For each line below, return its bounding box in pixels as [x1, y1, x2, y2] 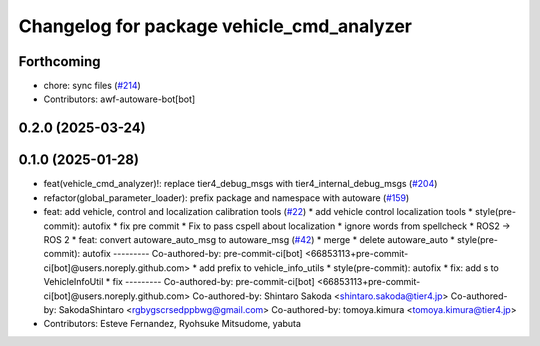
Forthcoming [18, 53, 101, 70]
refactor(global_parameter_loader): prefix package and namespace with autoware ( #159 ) [43, 191, 410, 204]
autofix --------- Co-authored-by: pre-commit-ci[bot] [81, 248, 304, 260]
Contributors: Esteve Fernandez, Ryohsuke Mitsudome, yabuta [43, 318, 302, 330]
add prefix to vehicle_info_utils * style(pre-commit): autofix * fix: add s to [198, 261, 499, 274]
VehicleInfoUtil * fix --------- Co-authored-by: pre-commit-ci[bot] [43, 276, 315, 288]
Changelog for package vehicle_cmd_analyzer [18, 15, 412, 37]
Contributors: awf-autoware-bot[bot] [43, 93, 196, 105]
